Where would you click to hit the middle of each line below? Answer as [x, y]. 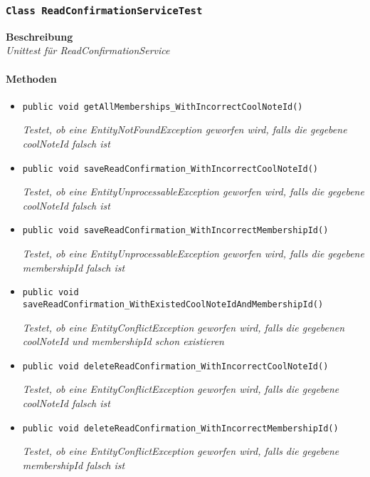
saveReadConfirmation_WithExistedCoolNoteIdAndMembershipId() [173, 304]
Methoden [31, 78]
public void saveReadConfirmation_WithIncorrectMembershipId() [175, 231]
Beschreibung [39, 36]
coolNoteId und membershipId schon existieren [123, 341]
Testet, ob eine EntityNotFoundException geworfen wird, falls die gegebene [185, 129]
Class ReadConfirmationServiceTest [104, 10]
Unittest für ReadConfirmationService [88, 50]
